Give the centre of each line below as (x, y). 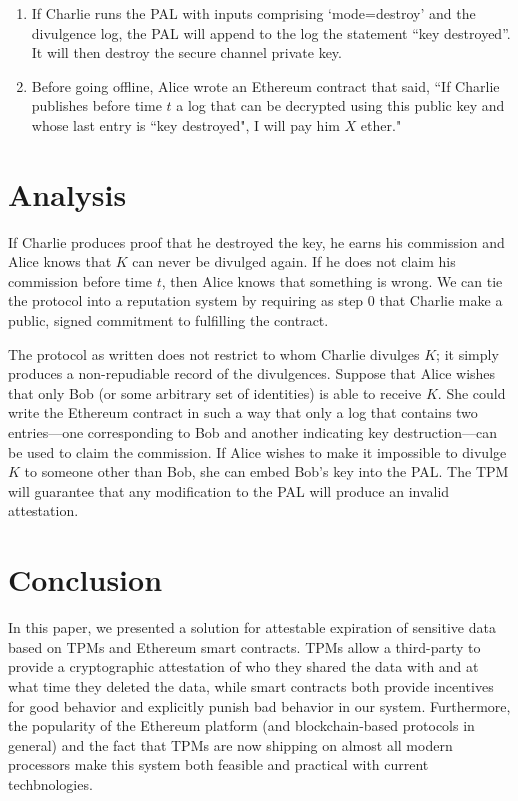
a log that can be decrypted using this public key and (340, 105)
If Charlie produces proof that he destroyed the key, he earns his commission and (256, 241)
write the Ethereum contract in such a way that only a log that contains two (243, 412)
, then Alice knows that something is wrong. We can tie (332, 280)
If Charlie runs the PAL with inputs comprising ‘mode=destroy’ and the (253, 13)
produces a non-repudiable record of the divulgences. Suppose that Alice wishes (252, 373)
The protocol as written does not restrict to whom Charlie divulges (214, 353)
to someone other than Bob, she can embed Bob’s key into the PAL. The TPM (266, 471)
